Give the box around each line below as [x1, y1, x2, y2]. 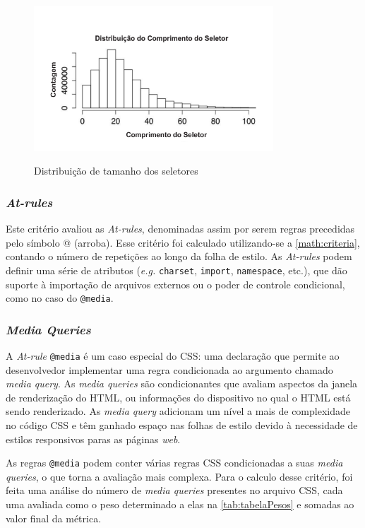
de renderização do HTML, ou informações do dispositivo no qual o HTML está [6, 389, 351, 404]
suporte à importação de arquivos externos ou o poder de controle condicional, [6, 276, 345, 291]
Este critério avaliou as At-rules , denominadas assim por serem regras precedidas [6, 221, 355, 236]
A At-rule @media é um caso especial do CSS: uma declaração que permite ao [6, 348, 340, 363]
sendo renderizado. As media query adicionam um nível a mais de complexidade [6, 404, 350, 418]
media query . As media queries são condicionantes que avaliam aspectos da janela [6, 376, 358, 391]
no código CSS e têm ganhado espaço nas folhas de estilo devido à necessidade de [6, 418, 358, 433]
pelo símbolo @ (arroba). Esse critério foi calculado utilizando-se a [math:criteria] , [6, 235, 360, 250]
